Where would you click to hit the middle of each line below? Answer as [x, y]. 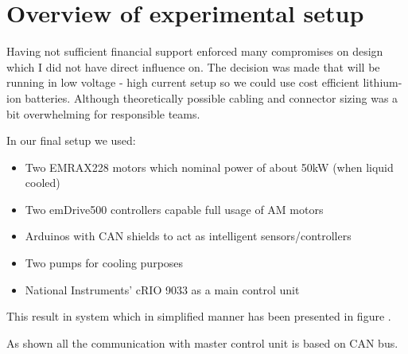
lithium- [383, 82]
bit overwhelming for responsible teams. [103, 113]
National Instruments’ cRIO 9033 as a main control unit [162, 289]
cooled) [43, 183]
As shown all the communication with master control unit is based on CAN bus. [202, 342]
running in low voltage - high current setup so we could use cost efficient [183, 82]
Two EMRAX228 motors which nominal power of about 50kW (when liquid [209, 167]
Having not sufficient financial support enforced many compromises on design [195, 51]
